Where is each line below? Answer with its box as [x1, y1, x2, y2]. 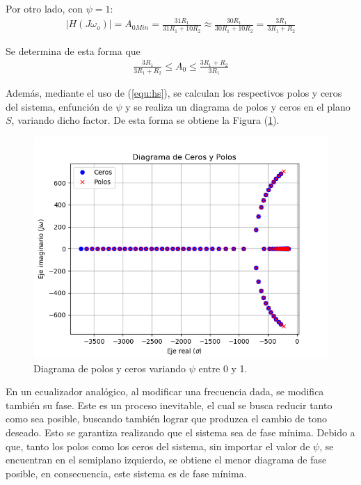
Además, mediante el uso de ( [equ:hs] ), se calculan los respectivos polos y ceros [6, 86, 342, 100]
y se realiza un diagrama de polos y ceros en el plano [125, 99, 351, 113]
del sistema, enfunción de [6, 99, 113, 113]
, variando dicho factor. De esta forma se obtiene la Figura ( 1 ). [11, 113, 280, 127]
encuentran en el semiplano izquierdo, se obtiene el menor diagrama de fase [6, 452, 327, 467]
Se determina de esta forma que [6, 43, 141, 58]
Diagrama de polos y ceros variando [33, 360, 186, 375]
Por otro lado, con [6, 1, 83, 15]
